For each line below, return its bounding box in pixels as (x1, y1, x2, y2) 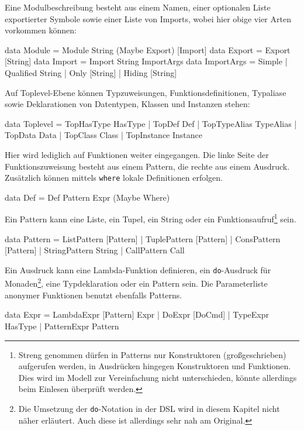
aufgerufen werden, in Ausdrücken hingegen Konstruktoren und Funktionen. (18, 360, 291, 372)
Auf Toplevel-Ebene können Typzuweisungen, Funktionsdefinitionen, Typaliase (5, 86, 286, 98)
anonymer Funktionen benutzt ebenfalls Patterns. (5, 288, 182, 301)
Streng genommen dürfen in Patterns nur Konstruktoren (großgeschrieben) (18, 348, 286, 360)
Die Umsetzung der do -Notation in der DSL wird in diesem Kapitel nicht (18, 402, 280, 414)
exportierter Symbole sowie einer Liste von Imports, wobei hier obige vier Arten (5, 12, 291, 25)
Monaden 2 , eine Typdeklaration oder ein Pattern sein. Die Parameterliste (5, 276, 268, 290)
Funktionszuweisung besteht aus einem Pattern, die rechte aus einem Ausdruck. (5, 160, 290, 172)
